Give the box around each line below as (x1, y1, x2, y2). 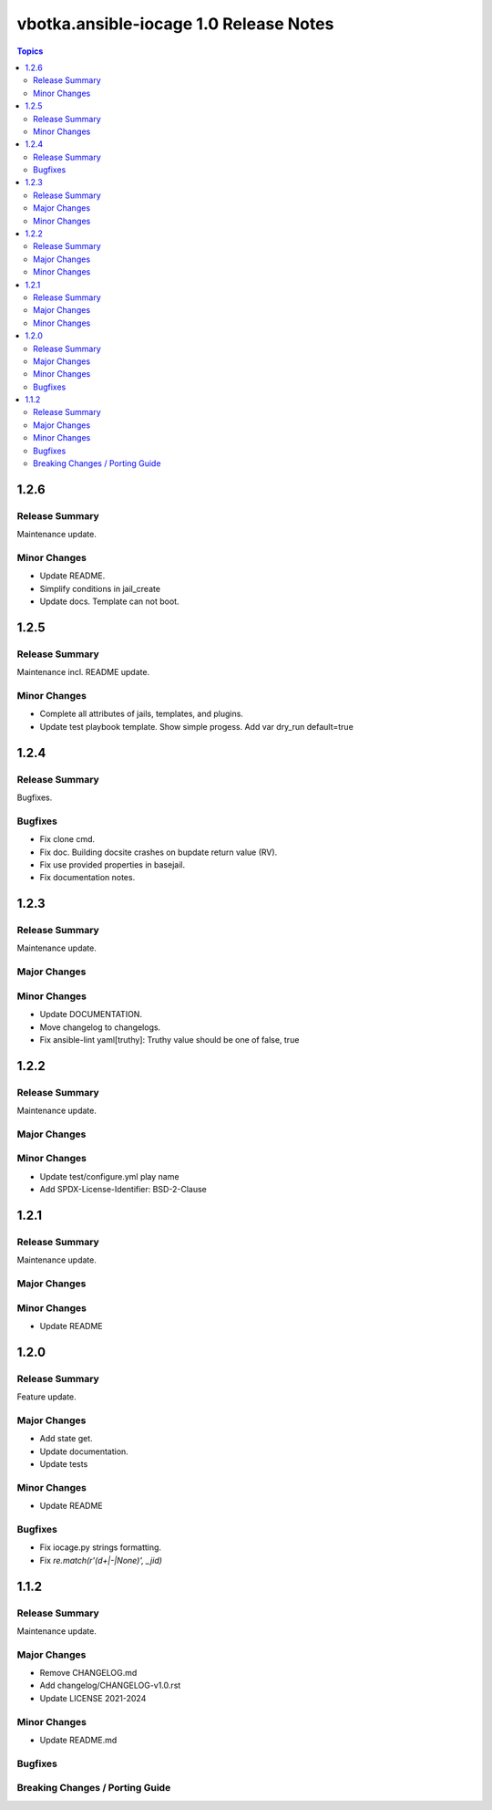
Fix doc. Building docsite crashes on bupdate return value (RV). (39, 847, 278, 858)
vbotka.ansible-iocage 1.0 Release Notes (16, 14, 334, 34)
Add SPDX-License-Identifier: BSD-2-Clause (39, 1184, 207, 1195)
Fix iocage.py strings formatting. (39, 1542, 162, 1553)
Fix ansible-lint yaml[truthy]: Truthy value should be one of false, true (39, 1034, 300, 1045)
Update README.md (39, 1734, 118, 1745)
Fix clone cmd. (39, 834, 96, 845)
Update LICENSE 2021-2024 (39, 1692, 147, 1703)
